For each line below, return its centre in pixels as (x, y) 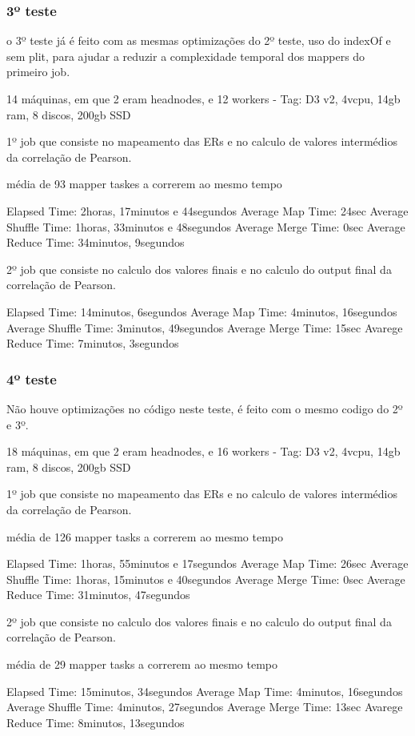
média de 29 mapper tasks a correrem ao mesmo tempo (142, 664)
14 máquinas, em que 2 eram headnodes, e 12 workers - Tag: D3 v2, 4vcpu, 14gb (204, 99)
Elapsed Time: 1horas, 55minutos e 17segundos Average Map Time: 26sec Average (207, 563)
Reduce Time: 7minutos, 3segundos (93, 343)
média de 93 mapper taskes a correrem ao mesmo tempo (144, 184)
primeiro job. (38, 72)
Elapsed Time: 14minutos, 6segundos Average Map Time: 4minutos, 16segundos (202, 311)
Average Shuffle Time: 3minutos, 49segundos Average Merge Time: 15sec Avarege (205, 327)
